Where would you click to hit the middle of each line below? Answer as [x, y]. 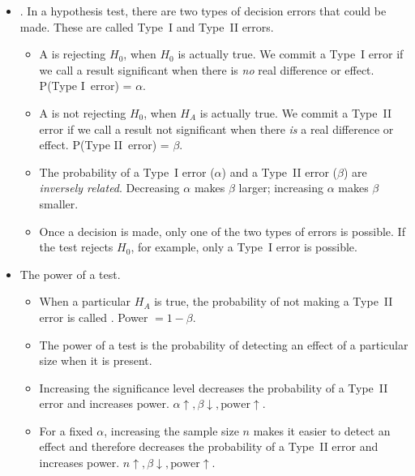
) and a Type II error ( [280, 172]
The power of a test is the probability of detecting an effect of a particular [224, 344]
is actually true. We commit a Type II [295, 112]
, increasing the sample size [171, 430]
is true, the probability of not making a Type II [274, 301]
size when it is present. [96, 360]
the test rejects [76, 247]
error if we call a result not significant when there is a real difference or [216, 129]
